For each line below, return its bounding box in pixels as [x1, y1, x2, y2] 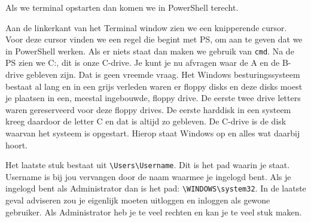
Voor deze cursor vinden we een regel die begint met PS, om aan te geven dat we [5, 33, 303, 45]
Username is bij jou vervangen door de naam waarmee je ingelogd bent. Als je [5, 170, 291, 183]
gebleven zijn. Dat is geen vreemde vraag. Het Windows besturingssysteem [26, 68, 300, 81]
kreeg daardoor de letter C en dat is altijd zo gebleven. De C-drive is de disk [5, 115, 286, 127]
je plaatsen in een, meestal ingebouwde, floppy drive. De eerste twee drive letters [5, 92, 301, 104]
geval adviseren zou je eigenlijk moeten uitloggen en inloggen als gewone [5, 194, 270, 206]
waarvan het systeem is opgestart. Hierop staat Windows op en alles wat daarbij [5, 127, 300, 139]
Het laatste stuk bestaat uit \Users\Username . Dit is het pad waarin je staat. [5, 159, 290, 171]
